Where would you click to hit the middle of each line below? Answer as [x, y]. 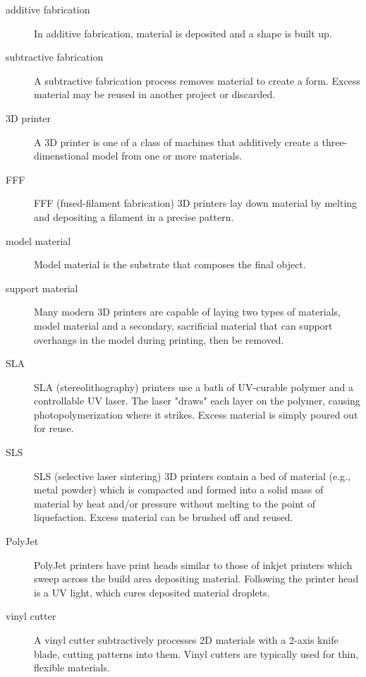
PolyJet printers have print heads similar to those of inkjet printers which [193, 564]
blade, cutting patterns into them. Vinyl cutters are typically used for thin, [196, 653]
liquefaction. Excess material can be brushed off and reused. [164, 517]
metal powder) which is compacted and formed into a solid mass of [179, 490]
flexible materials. [72, 667]
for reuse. [54, 428]
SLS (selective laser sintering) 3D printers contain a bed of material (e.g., [192, 475]
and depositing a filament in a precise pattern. [134, 216]
